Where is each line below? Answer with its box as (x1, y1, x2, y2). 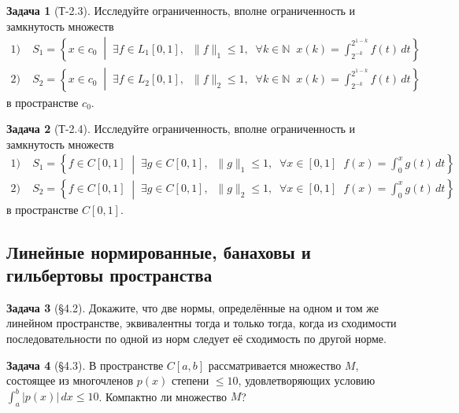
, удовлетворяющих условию (238, 372, 376, 389)
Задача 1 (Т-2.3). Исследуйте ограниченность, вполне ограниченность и (6, 2, 356, 18)
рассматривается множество (208, 356, 342, 373)
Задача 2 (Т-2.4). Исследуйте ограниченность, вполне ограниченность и (6, 120, 356, 137)
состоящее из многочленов (6, 372, 134, 389)
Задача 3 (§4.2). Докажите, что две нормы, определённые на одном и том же (6, 299, 379, 315)
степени (172, 372, 209, 389)
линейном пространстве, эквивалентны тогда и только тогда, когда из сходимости (6, 315, 397, 331)
